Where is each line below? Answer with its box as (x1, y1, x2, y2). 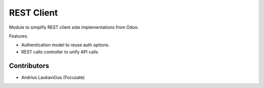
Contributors (9, 61, 49, 70)
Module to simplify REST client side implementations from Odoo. (9, 24, 139, 30)
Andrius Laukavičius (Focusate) (21, 74, 85, 80)
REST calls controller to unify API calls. (21, 49, 100, 54)
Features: (9, 33, 28, 39)
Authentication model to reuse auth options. (21, 42, 110, 48)
